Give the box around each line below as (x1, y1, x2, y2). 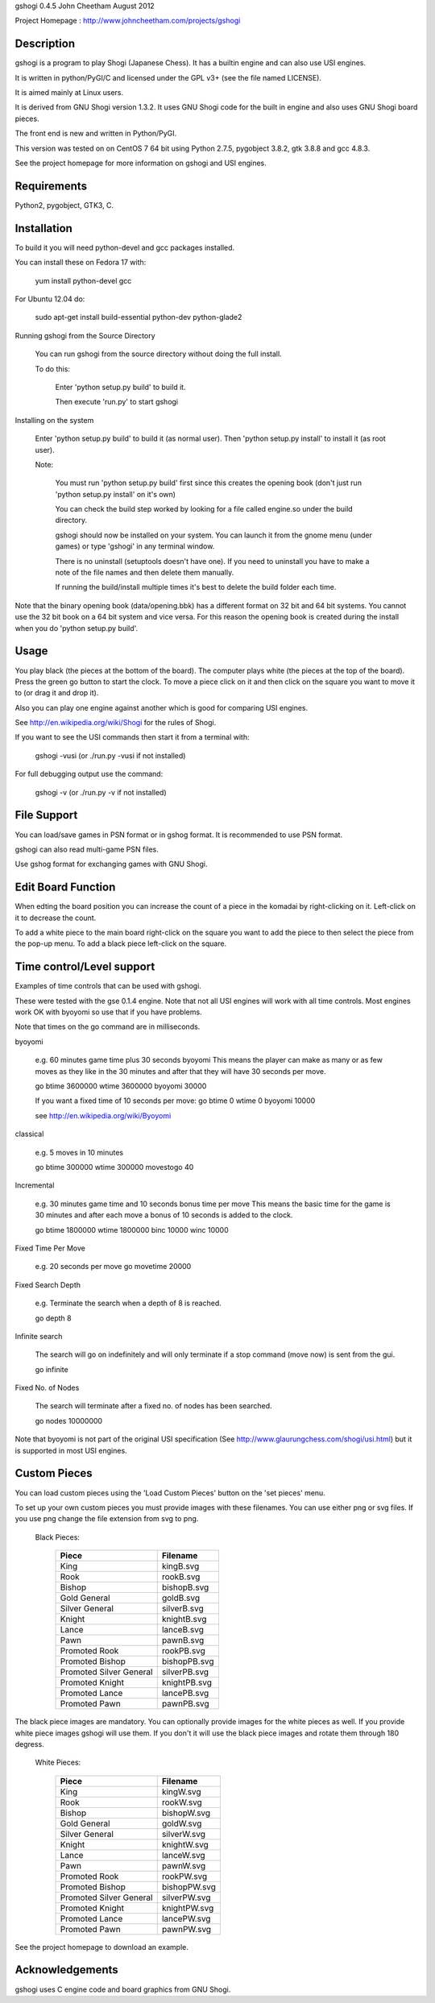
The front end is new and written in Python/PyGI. (14, 129, 177, 139)
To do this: (35, 363, 70, 374)
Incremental (14, 1180, 55, 1190)
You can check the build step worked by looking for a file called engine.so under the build (55, 504, 354, 514)
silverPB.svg (161, 1666, 209, 1677)
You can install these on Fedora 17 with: (14, 258, 147, 267)
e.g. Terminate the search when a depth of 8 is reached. (35, 1298, 222, 1308)
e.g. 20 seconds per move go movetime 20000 (35, 1262, 192, 1271)
